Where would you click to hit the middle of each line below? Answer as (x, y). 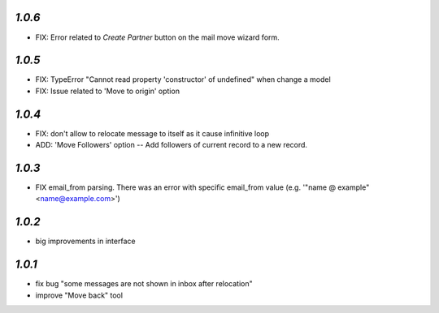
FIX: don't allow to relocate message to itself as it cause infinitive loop (152, 133)
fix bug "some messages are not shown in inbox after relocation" (144, 284)
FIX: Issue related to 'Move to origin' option (108, 91)
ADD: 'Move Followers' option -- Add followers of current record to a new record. (172, 145)
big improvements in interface (85, 241)
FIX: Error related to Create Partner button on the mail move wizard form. (157, 37)
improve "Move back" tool (79, 295)
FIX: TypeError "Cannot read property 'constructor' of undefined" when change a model (183, 79)
